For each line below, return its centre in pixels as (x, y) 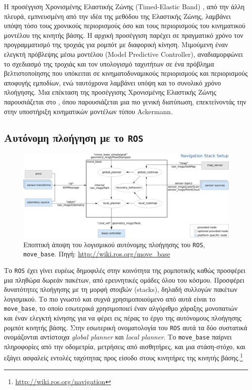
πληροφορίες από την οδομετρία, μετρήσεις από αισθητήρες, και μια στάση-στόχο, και (125, 346)
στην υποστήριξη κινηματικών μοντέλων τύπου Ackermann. (88, 111)
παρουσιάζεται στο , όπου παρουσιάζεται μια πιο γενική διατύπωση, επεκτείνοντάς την (125, 101)
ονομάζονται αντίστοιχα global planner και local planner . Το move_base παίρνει (118, 337)
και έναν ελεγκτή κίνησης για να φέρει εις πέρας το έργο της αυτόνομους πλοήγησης (123, 317)
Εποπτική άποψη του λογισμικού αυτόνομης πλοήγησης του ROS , (114, 244)
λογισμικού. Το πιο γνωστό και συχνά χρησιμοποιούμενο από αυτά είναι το (110, 298)
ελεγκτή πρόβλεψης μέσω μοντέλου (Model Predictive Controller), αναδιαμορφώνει (124, 54)
